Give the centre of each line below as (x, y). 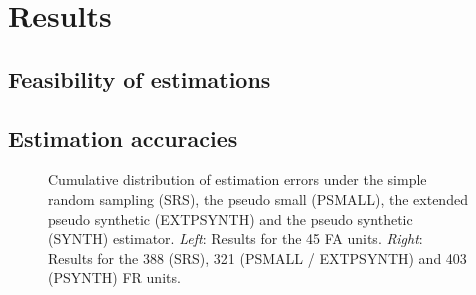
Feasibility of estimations (139, 78)
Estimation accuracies (123, 137)
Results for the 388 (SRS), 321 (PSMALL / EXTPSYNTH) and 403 (257, 257)
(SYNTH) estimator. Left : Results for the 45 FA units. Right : (235, 238)
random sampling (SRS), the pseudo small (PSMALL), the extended (258, 198)
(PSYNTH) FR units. (114, 277)
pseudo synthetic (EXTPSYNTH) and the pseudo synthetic (230, 218)
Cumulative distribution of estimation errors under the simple (237, 179)
